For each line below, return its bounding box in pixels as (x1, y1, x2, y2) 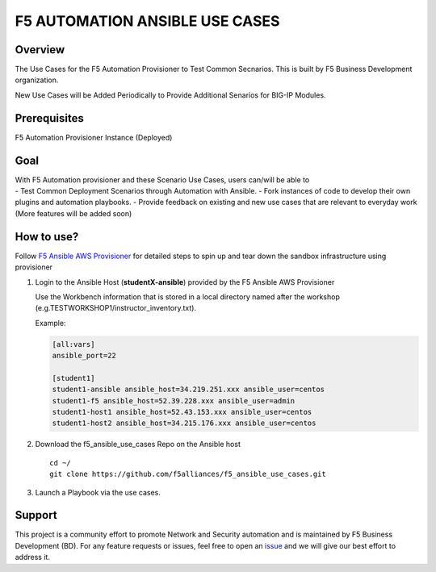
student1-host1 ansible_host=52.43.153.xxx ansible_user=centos (52, 407, 312, 417)
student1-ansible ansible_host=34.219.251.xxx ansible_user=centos (52, 385, 325, 395)
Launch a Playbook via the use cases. (35, 487, 161, 497)
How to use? (15, 230, 79, 244)
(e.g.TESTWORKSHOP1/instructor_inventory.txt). (35, 303, 197, 313)
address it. (15, 553, 50, 562)
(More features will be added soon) (15, 208, 132, 218)
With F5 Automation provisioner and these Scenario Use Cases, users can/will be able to (15, 174, 310, 185)
